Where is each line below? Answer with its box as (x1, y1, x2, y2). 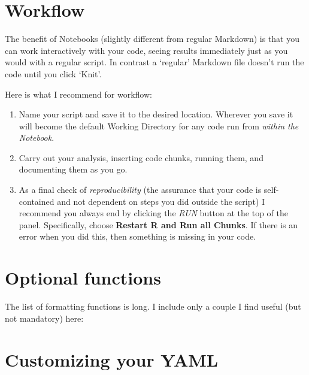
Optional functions (5, 265, 161, 290)
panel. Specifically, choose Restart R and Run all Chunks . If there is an (19, 218, 298, 231)
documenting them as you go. (19, 163, 128, 176)
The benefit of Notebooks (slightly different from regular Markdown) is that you (5, 32, 300, 45)
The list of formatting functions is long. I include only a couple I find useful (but (5, 300, 301, 313)
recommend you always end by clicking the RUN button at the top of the (19, 207, 289, 219)
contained (19, 195, 54, 207)
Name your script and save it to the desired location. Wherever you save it (19, 108, 293, 120)
